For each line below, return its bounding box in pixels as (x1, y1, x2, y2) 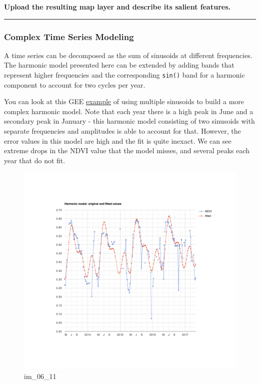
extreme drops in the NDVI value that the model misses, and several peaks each (4, 145, 250, 156)
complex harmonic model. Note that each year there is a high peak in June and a (4, 106, 253, 116)
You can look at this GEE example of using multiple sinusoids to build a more (4, 96, 244, 107)
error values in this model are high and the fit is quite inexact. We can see (4, 135, 231, 146)
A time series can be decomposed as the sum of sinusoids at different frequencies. (4, 50, 252, 60)
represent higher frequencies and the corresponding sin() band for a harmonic (4, 70, 245, 80)
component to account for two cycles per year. (4, 79, 145, 90)
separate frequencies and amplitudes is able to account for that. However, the (4, 126, 241, 136)
